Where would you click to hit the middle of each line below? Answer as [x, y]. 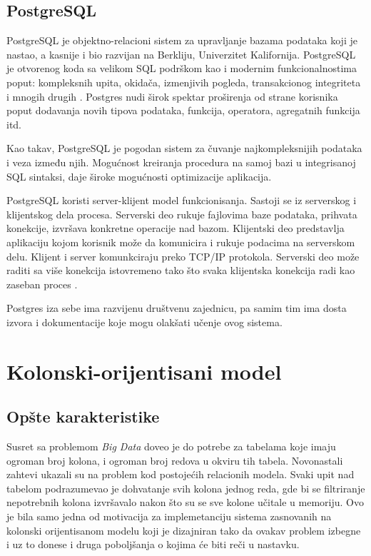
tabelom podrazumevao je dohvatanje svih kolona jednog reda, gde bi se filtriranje [186, 488]
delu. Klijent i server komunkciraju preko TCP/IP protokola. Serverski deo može [183, 256]
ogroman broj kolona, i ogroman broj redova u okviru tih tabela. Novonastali [175, 460]
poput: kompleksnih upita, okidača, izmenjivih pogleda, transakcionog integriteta [184, 82]
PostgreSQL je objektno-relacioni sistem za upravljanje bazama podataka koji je [182, 40]
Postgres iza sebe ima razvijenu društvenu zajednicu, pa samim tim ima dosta [177, 308]
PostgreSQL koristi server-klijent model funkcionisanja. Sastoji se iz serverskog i [182, 200]
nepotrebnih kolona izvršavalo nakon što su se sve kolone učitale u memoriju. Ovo [185, 502]
